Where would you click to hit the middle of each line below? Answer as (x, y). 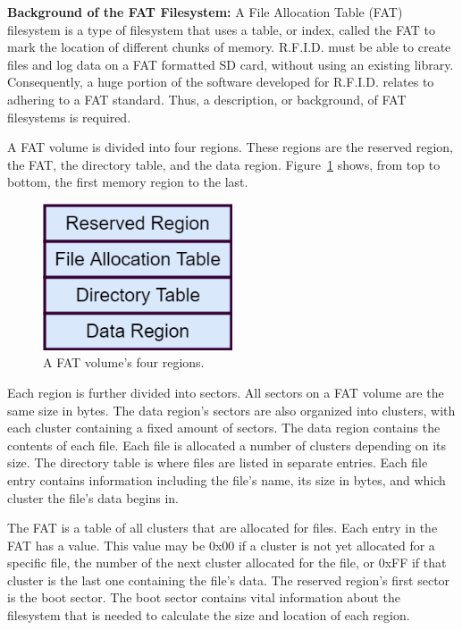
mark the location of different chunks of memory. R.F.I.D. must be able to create (229, 47)
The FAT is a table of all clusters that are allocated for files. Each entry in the (223, 528)
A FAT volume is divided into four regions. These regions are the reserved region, (230, 147)
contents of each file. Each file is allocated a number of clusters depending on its (227, 445)
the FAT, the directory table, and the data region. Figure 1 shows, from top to (224, 164)
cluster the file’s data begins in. (93, 497)
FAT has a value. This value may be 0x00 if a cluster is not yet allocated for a (221, 545)
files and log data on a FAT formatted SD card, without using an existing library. (231, 64)
